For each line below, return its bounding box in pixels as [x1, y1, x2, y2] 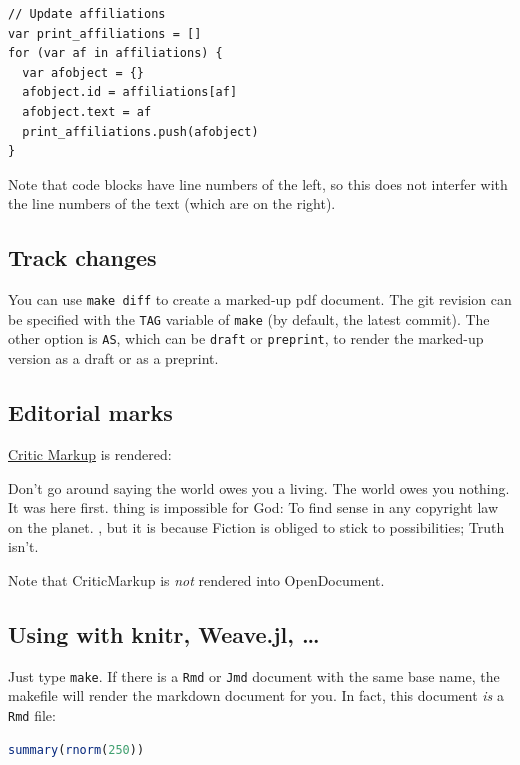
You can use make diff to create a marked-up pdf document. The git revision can [8, 289, 512, 310]
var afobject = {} [22, 65, 145, 80]
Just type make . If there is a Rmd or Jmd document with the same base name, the [8, 665, 500, 686]
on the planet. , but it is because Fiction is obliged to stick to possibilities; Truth [8, 516, 505, 537]
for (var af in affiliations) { [8, 46, 223, 61]
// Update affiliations [8, 7, 166, 21]
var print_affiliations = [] [8, 26, 202, 41]
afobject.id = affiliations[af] [22, 85, 238, 100]
